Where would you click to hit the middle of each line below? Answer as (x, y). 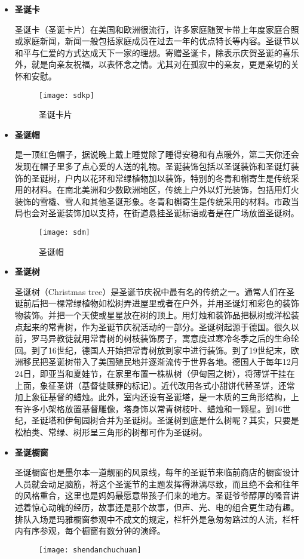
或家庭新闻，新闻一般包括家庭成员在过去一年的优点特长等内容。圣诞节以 (157, 41)
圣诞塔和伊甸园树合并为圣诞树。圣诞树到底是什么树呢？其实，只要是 (165, 420)
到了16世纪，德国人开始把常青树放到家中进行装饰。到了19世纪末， (161, 350)
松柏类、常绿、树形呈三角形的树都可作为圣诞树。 (111, 431)
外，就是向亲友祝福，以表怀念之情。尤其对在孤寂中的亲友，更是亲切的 (153, 64)
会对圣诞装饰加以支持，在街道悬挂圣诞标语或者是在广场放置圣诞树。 (165, 213)
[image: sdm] (64, 232)
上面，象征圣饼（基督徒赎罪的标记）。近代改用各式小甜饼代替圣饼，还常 (155, 385)
